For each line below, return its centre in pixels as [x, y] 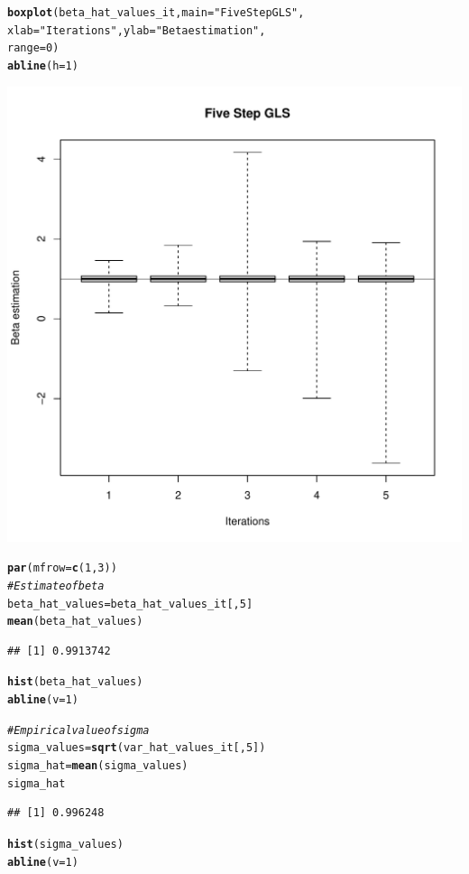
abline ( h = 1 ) [43, 65]
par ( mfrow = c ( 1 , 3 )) [62, 568]
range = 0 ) [33, 48]
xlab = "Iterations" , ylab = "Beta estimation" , [137, 30]
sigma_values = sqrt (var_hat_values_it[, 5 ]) [137, 748]
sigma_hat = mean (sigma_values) [98, 766]
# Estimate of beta [56, 586]
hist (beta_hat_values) [75, 682]
